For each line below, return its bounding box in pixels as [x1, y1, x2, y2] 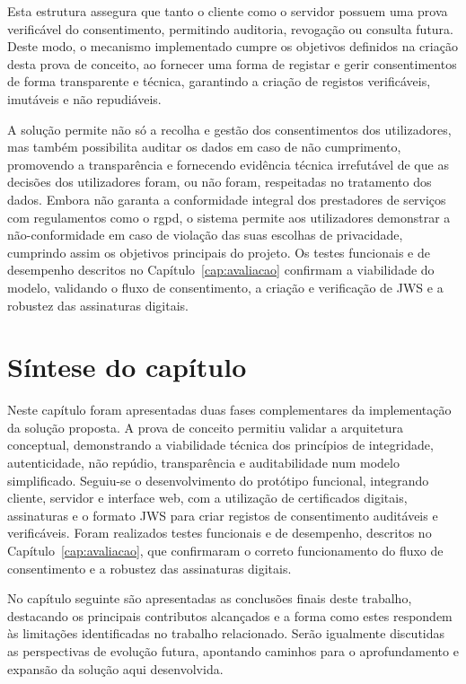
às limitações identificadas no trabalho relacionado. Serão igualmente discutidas [7, 624, 445, 643]
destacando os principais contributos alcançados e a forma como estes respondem [7, 606, 453, 625]
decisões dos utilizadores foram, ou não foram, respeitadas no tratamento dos [7, 172, 432, 191]
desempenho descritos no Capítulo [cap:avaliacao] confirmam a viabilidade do [7, 260, 435, 279]
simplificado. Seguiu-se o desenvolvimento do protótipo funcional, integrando [7, 470, 429, 489]
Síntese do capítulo [7, 348, 247, 385]
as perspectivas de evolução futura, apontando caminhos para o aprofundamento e [7, 641, 459, 660]
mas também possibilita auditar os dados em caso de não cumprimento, [7, 137, 401, 156]
